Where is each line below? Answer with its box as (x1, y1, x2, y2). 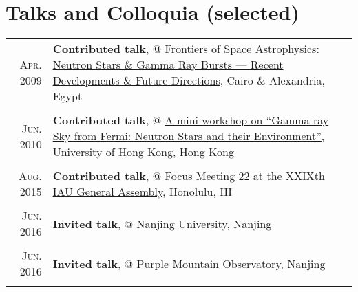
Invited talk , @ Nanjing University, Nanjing (52, 215, 272, 232)
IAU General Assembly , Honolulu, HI (52, 183, 232, 200)
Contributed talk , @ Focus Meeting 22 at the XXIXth (52, 168, 325, 184)
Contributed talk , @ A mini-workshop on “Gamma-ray (52, 112, 329, 128)
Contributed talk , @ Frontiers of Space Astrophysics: (52, 41, 319, 57)
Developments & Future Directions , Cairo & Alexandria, (52, 72, 325, 89)
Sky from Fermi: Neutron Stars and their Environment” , (52, 128, 325, 144)
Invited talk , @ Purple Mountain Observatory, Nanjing (52, 255, 326, 271)
